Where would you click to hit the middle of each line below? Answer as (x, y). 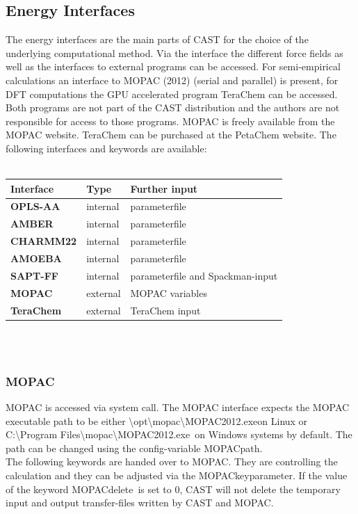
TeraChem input (165, 310)
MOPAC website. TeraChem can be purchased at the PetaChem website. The (171, 135)
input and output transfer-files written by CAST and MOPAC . (140, 503)
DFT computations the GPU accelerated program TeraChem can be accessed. (172, 94)
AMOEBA (36, 258)
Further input (164, 188)
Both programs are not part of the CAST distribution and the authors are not (173, 107)
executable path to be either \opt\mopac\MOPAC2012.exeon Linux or (157, 420)
